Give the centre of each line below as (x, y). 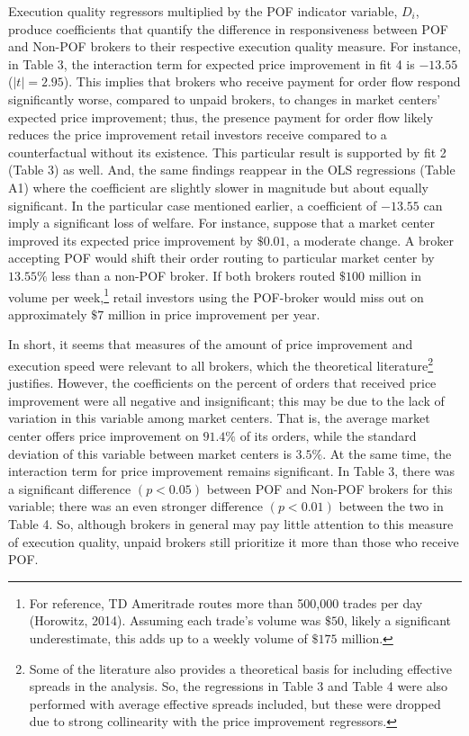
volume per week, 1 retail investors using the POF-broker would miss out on (216, 295)
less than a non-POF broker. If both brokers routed (194, 275)
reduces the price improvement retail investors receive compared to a (198, 135)
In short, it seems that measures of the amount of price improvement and (211, 344)
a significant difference (70, 488)
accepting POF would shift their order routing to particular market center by (221, 258)
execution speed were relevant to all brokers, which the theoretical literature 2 (221, 364)
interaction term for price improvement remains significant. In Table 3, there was (231, 471)
